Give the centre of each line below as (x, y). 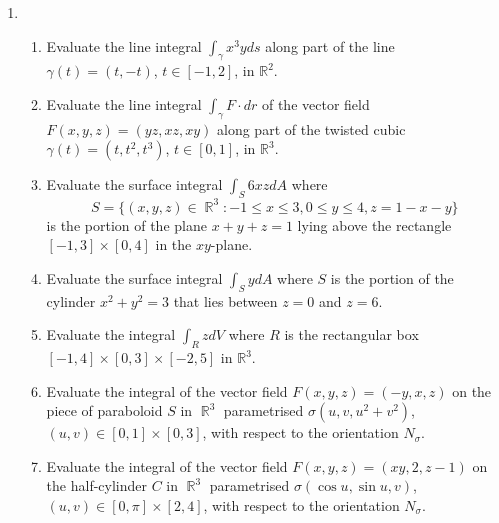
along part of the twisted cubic (311, 128)
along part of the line (330, 45)
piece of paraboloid (104, 410)
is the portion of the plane (126, 224)
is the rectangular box (351, 334)
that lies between (225, 300)
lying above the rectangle (374, 224)
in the (173, 244)
